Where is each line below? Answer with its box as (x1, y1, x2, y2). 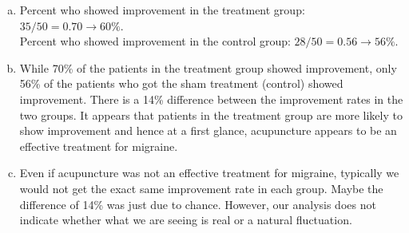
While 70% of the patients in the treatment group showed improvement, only (19, 59, 397, 76)
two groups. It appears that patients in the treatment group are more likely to (19, 106, 403, 123)
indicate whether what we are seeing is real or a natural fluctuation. (19, 211, 352, 228)
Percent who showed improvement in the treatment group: (19, 2, 305, 18)
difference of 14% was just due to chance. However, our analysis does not (19, 195, 376, 212)
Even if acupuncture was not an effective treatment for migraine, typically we (19, 164, 399, 181)
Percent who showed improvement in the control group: (19, 33, 291, 49)
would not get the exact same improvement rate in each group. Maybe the (19, 180, 383, 196)
